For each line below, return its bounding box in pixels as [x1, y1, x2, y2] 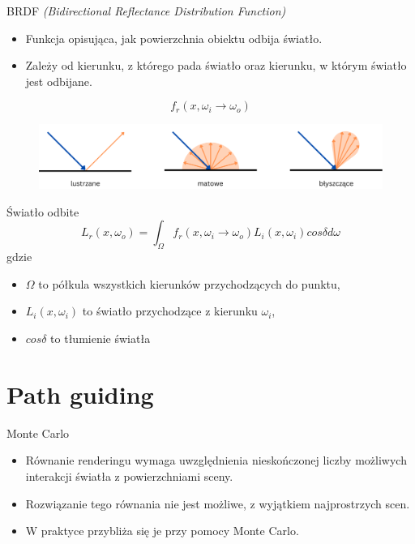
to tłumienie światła [50, 330, 151, 347]
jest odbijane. [25, 72, 92, 89]
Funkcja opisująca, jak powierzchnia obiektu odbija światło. [25, 29, 323, 46]
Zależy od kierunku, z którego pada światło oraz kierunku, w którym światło [25, 57, 407, 74]
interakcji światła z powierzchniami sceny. [25, 467, 233, 484]
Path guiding [6, 377, 154, 410]
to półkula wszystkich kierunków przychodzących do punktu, [38, 275, 340, 292]
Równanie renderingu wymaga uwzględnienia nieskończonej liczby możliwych [25, 452, 407, 469]
